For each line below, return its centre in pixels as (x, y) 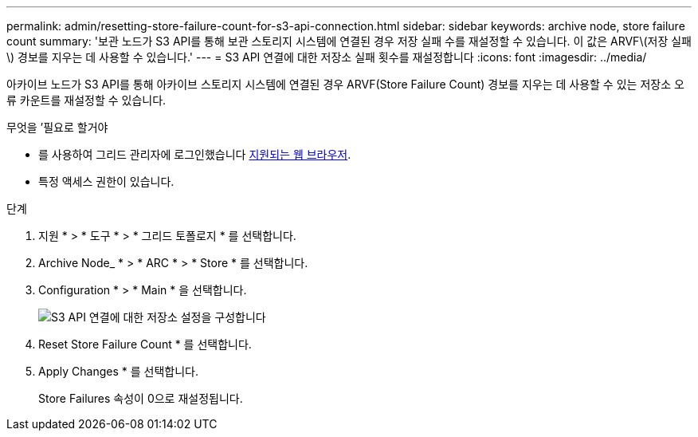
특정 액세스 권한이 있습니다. (106, 181)
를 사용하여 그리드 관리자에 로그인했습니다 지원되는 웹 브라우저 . (195, 154)
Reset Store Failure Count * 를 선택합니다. (145, 344)
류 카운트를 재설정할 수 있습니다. (86, 100)
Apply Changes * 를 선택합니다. (118, 371)
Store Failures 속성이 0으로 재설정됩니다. (141, 398)
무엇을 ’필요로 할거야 (57, 127)
